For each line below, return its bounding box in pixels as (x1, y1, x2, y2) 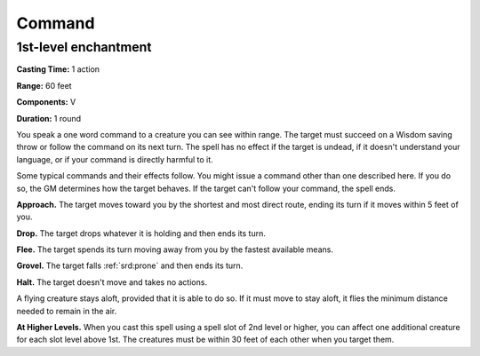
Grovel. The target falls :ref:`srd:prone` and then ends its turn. (16, 260, 244, 271)
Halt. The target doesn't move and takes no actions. (16, 276, 208, 288)
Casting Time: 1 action (16, 64, 100, 75)
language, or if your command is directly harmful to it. (16, 154, 213, 164)
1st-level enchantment (16, 39, 152, 55)
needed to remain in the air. (16, 305, 117, 316)
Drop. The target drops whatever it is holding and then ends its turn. (16, 227, 266, 239)
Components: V (16, 97, 76, 107)
